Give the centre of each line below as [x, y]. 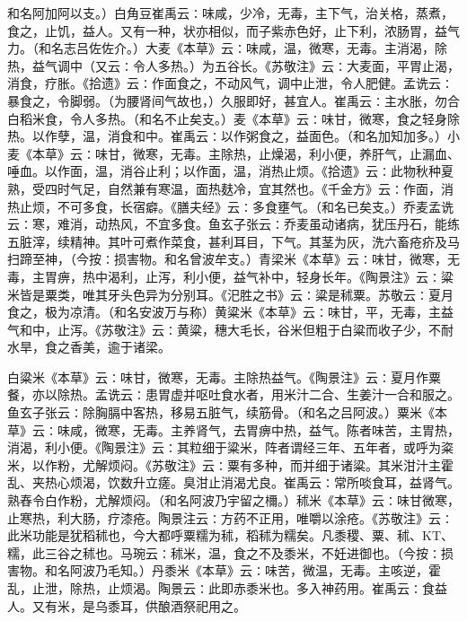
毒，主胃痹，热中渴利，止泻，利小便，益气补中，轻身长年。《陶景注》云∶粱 [230, 276]
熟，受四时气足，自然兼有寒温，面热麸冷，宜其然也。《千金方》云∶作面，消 [230, 188]
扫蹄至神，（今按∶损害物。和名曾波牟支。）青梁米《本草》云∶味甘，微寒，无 [233, 259]
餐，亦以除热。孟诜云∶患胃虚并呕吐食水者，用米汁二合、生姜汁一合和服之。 [233, 394]
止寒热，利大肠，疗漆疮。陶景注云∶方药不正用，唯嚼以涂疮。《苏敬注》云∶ [230, 517]
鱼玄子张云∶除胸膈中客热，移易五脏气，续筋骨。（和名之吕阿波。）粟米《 [221, 412]
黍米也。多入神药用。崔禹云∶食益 [346, 588]
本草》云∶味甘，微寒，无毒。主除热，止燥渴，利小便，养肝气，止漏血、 [246, 153]
